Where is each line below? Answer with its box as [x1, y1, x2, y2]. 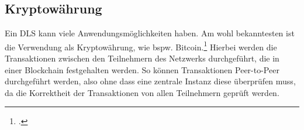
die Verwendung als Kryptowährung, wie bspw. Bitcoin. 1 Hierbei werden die [5, 39, 277, 53]
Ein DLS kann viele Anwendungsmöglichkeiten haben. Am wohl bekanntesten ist [5, 27, 295, 39]
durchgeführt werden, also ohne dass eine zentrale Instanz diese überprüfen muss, [5, 75, 296, 87]
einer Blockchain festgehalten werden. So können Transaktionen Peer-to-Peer [5, 63, 279, 76]
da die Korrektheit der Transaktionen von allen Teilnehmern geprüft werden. [5, 86, 279, 98]
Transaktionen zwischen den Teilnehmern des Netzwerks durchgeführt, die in [5, 52, 279, 64]
